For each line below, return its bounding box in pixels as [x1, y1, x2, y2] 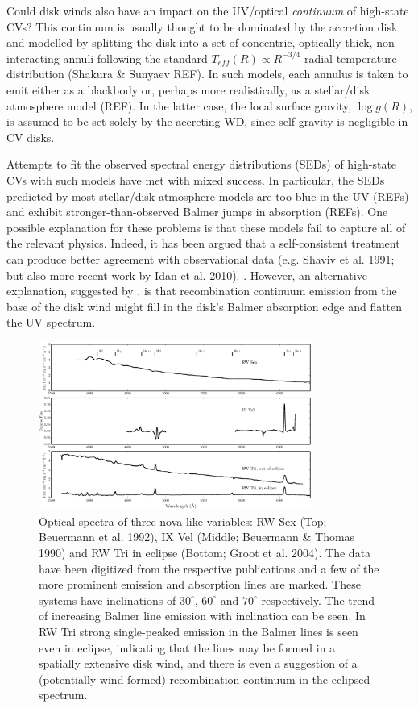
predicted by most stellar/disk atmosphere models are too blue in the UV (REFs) [6, 187, 409, 204]
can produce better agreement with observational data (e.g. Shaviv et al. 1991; [6, 250, 395, 267]
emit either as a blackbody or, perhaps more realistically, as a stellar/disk [6, 81, 370, 98]
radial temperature [304, 49, 397, 66]
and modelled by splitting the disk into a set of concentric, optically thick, [6, 34, 373, 51]
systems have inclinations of [39, 591, 176, 608]
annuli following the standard [63, 49, 208, 66]
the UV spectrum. [6, 314, 96, 331]
